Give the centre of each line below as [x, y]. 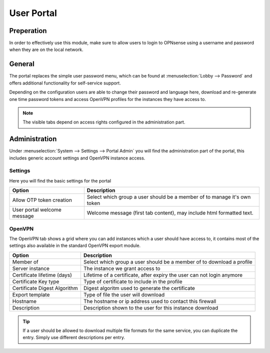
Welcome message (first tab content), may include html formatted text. [170, 213]
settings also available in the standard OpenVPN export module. [75, 245]
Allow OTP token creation [42, 200]
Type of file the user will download [124, 294]
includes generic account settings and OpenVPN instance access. [77, 158]
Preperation [28, 31]
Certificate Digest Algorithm [45, 288]
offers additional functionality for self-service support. [65, 83]
